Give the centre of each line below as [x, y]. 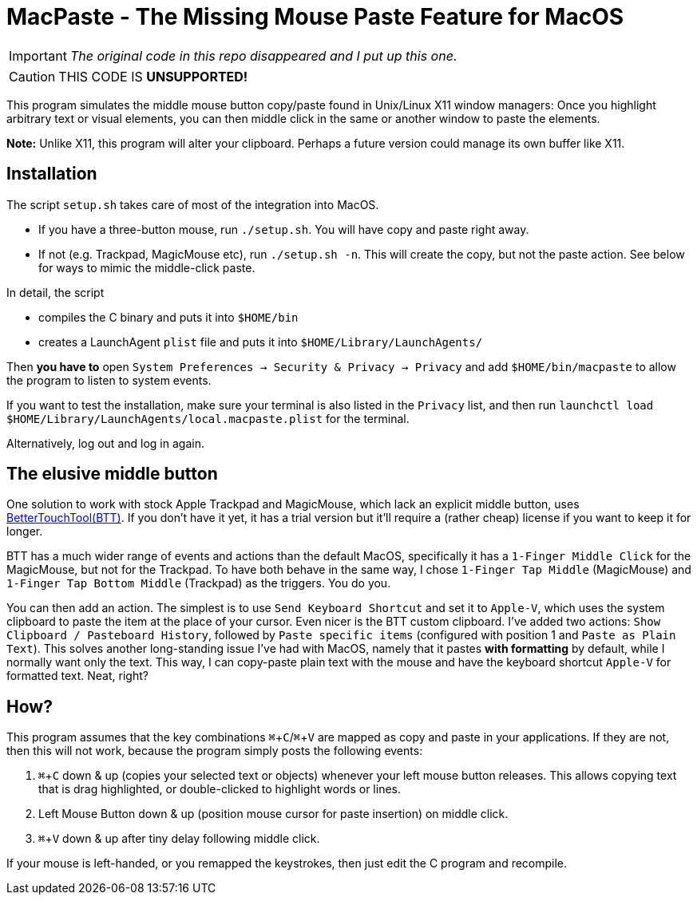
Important [38, 55]
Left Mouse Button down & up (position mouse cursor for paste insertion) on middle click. [273, 814]
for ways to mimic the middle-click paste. [147, 267]
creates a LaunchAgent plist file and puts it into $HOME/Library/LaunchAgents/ [261, 342]
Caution [32, 76]
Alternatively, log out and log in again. [105, 443]
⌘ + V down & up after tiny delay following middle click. [179, 839]
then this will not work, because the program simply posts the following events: [215, 751]
